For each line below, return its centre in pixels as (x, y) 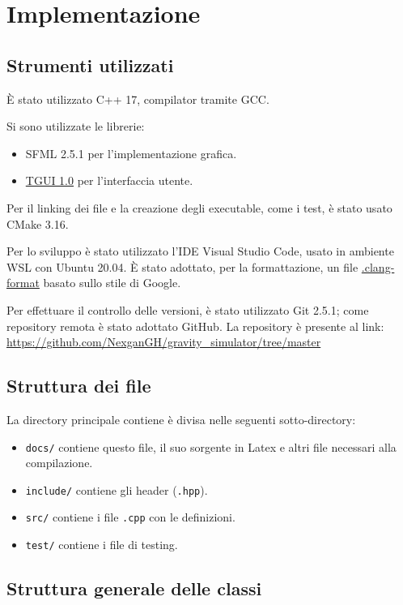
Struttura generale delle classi (134, 588)
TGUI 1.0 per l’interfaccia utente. (109, 180)
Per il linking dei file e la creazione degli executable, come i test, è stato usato (199, 207)
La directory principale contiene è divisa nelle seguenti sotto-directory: (181, 419)
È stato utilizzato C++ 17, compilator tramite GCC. (138, 99)
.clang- (378, 266)
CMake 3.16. (38, 223)
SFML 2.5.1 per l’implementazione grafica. (131, 153)
